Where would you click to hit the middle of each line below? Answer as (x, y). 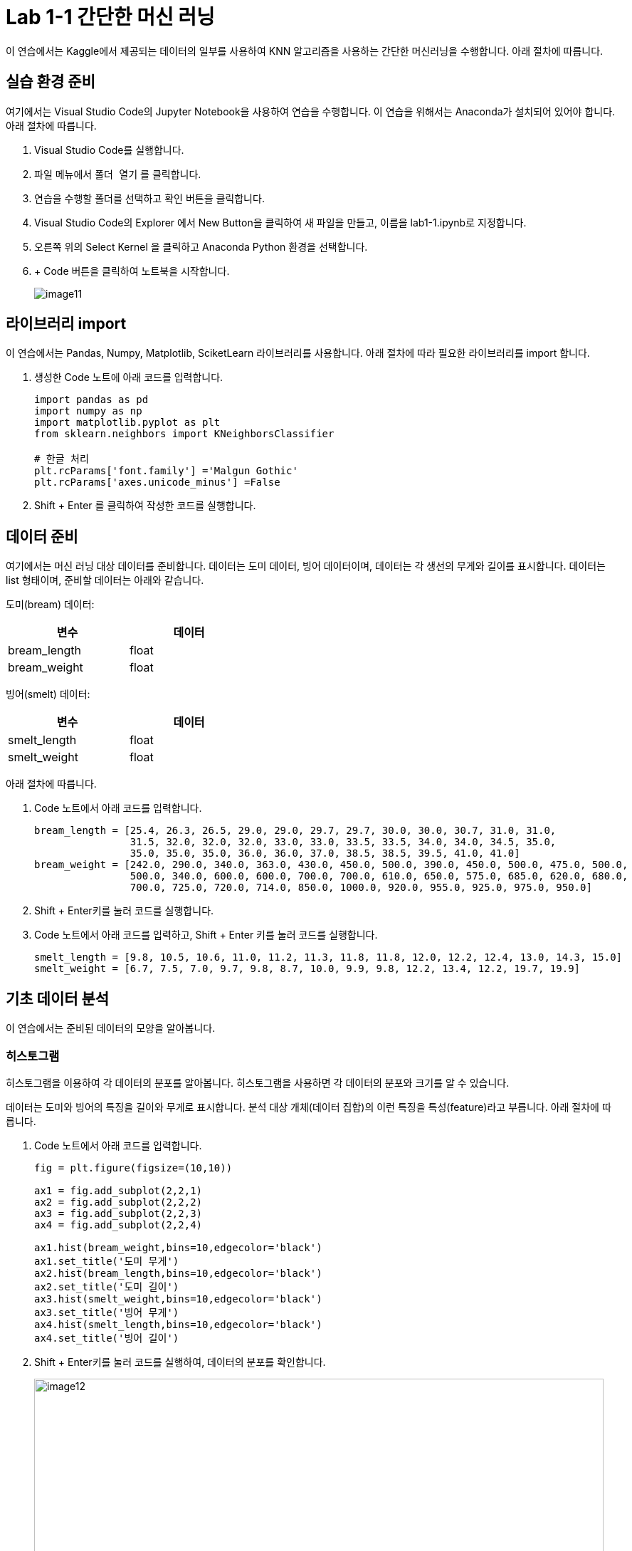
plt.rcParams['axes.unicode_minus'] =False (157, 482)
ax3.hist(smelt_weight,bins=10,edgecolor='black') (178, 1299)
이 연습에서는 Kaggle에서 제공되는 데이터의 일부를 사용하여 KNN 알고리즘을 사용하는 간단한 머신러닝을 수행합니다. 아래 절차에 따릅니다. (305, 51)
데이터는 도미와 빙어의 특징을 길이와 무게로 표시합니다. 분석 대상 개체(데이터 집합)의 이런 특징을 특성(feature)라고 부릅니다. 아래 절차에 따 (309, 1107)
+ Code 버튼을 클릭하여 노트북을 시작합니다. (132, 271)
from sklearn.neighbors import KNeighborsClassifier (184, 434)
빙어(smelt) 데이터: (48, 694)
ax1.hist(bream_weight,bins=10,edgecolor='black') (178, 1247)
